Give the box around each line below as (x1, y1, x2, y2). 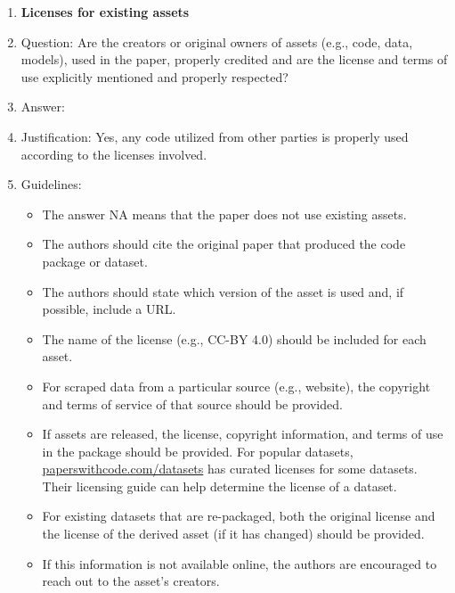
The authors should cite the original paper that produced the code (42, 235, 406, 253)
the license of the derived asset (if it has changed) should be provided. (42, 524, 425, 543)
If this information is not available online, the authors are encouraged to (42, 554, 437, 572)
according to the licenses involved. (20, 144, 207, 163)
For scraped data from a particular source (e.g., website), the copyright (42, 376, 431, 395)
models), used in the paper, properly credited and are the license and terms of (20, 50, 448, 69)
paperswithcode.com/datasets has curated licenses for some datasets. (42, 459, 418, 478)
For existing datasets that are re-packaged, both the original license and (42, 507, 435, 525)
